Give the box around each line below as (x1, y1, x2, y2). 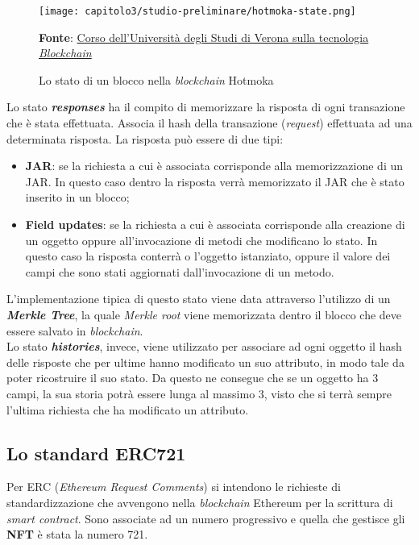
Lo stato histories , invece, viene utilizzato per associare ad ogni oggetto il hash (6, 338, 402, 355)
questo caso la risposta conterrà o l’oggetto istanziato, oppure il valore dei (25, 248, 391, 264)
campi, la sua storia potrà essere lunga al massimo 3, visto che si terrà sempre (6, 385, 392, 401)
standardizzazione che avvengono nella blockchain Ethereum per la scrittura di (6, 493, 393, 510)
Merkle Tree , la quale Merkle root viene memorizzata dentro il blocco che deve (6, 306, 402, 322)
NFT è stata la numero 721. (6, 526, 148, 543)
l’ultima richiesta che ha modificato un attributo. (6, 401, 249, 418)
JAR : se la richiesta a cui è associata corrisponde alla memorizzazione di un (25, 157, 404, 174)
